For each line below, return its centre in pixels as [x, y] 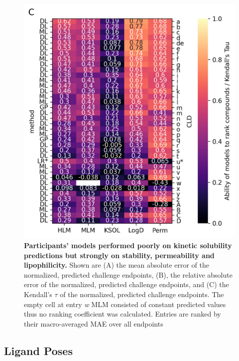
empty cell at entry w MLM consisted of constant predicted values [125, 304]
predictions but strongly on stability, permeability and [119, 255]
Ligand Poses [38, 350]
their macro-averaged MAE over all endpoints [94, 323]
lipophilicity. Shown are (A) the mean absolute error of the [117, 265]
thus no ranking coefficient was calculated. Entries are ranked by [122, 314]
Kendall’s [38, 294]
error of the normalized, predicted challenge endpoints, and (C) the [126, 284]
